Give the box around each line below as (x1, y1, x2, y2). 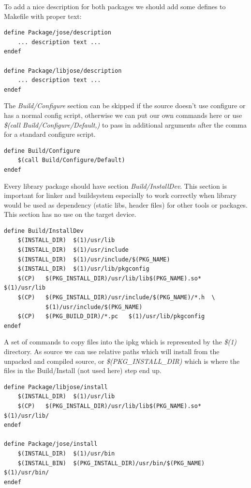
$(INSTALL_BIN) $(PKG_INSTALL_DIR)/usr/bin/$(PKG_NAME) (17, 459, 205, 467)
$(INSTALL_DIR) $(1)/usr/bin (17, 450, 115, 457)
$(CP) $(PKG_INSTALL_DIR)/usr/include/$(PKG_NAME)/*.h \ (17, 294, 215, 301)
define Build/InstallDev (4, 227, 84, 234)
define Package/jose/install (4, 440, 98, 448)
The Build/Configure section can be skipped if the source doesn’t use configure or (4, 100, 246, 111)
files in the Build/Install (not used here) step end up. (4, 365, 162, 375)
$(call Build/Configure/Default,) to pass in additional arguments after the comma (4, 119, 247, 130)
